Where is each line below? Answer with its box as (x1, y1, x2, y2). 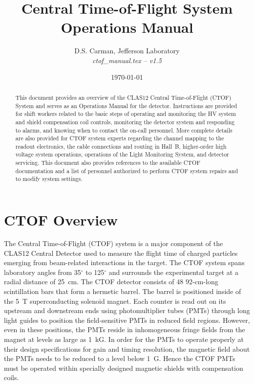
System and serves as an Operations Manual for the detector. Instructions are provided (15, 101, 237, 110)
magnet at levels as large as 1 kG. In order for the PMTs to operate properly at (4, 334, 244, 344)
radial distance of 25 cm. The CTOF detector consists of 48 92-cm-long (4, 276, 218, 287)
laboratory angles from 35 (4, 267, 81, 277)
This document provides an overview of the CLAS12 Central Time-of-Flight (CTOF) (15, 93, 232, 101)
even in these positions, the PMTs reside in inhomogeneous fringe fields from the (4, 324, 245, 335)
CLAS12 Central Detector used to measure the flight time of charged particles (4, 248, 238, 258)
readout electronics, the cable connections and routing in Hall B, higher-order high (15, 142, 227, 150)
